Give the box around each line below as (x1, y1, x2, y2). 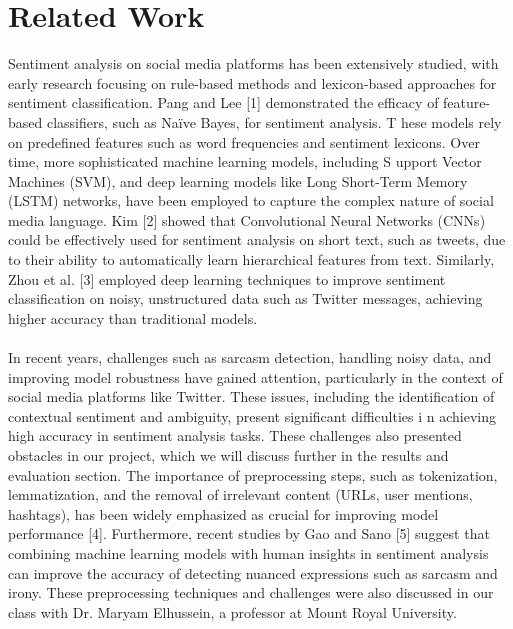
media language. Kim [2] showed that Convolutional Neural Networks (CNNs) (8, 209, 486, 230)
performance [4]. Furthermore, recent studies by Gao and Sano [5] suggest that (8, 523, 490, 544)
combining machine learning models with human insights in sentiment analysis (8, 542, 489, 563)
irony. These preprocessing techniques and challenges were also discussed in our (8, 582, 494, 603)
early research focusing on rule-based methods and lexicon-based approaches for (8, 72, 497, 93)
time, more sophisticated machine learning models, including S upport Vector (8, 151, 482, 172)
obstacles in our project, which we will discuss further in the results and (8, 445, 449, 465)
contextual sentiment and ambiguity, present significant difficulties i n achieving (8, 405, 497, 426)
